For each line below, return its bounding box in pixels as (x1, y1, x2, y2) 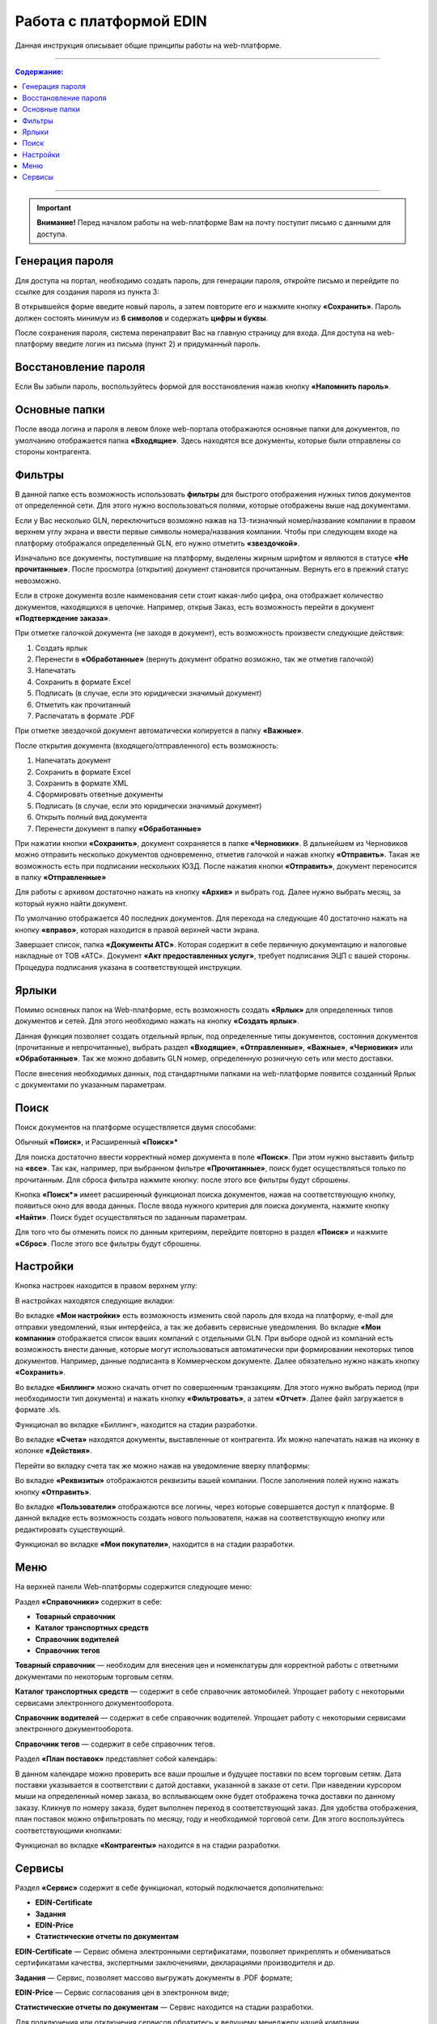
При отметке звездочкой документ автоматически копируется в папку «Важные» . (15, 725, 304, 736)
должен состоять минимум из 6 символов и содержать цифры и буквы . (15, 313, 269, 323)
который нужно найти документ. (15, 899, 128, 908)
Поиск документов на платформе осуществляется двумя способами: (15, 1122, 257, 1132)
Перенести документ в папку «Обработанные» (35, 823, 202, 833)
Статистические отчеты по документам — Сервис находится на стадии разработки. (15, 2002, 314, 2012)
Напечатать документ (35, 755, 112, 765)
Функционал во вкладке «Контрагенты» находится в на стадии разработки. (15, 1840, 281, 1850)
